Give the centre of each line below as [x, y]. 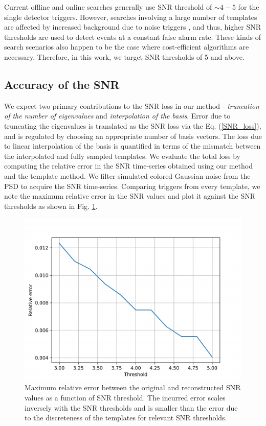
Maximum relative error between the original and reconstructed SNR [133, 387]
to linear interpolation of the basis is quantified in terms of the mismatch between [132, 146]
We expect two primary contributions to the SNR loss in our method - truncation [132, 105]
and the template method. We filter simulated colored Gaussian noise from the [127, 175]
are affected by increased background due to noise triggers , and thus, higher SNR [133, 27]
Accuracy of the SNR [62, 84]
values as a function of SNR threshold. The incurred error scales [125, 398]
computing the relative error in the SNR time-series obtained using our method [128, 166]
